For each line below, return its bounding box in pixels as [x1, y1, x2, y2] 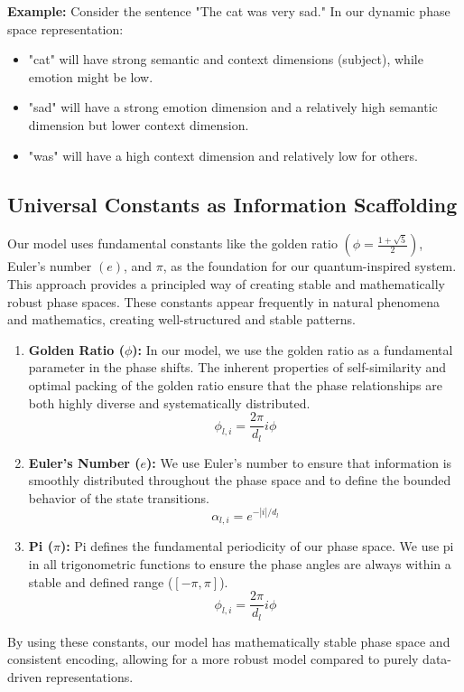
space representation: [7, 19, 124, 38]
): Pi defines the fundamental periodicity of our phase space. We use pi [60, 537, 454, 556]
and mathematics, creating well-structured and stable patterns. [7, 310, 356, 329]
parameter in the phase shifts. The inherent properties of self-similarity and [28, 358, 447, 377]
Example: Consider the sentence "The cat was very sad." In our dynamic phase [7, 2, 450, 20]
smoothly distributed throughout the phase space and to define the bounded [28, 471, 451, 490]
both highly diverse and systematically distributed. [28, 393, 311, 412]
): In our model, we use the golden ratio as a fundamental [132, 340, 453, 359]
